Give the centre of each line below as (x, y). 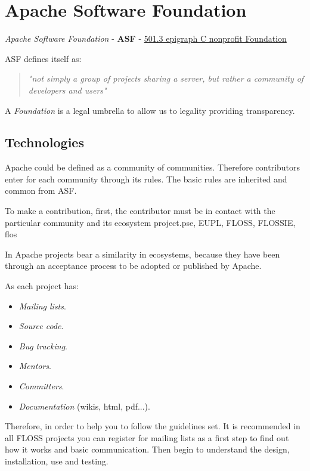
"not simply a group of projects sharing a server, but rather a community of (166, 78)
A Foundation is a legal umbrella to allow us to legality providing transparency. (150, 110)
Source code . (41, 326)
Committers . (41, 386)
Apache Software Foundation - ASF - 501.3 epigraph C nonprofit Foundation (146, 38)
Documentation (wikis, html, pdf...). (84, 406)
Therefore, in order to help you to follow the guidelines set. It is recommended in (153, 426)
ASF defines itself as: (43, 58)
